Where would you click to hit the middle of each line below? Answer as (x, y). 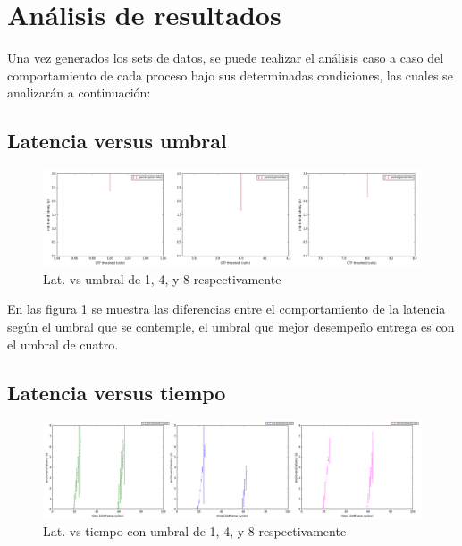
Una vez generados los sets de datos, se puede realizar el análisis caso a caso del (226, 58)
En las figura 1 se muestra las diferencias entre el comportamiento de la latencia (227, 309)
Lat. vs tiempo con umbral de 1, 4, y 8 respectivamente (195, 531)
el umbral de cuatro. (63, 344)
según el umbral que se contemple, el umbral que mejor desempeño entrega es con (231, 326)
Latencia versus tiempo (117, 392)
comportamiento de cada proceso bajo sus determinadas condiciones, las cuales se (230, 75)
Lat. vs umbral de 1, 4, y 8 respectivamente (162, 278)
